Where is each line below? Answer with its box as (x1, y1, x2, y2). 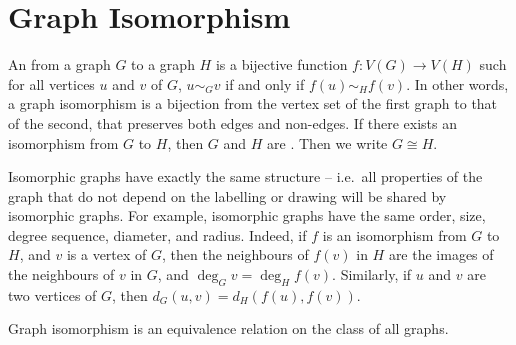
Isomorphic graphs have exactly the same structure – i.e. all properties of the (8, 166, 483, 187)
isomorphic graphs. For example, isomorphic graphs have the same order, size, (8, 205, 486, 226)
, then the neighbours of (162, 244, 309, 265)
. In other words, (406, 73, 509, 94)
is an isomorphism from (322, 224, 467, 245)
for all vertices (8, 73, 95, 94)
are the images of (388, 244, 494, 265)
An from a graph (8, 54, 111, 75)
